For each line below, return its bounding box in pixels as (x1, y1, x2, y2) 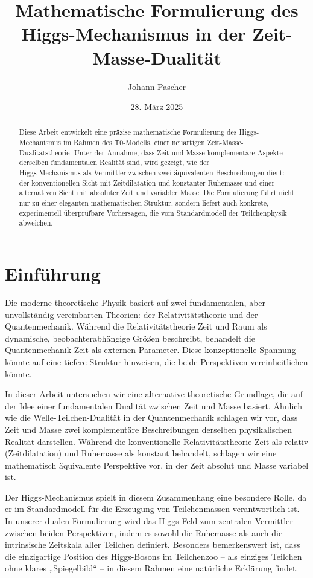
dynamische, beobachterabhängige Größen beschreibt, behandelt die (5, 331, 255, 344)
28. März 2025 (130, 100, 183, 113)
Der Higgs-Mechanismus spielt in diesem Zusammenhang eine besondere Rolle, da (5, 490, 307, 503)
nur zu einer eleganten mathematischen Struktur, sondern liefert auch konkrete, (19, 198, 269, 208)
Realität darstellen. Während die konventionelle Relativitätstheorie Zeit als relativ (5, 435, 309, 447)
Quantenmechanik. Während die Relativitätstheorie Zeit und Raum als (5, 320, 267, 333)
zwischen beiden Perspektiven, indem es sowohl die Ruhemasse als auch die (5, 526, 283, 539)
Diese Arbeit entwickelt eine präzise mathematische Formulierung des (19, 127, 237, 137)
